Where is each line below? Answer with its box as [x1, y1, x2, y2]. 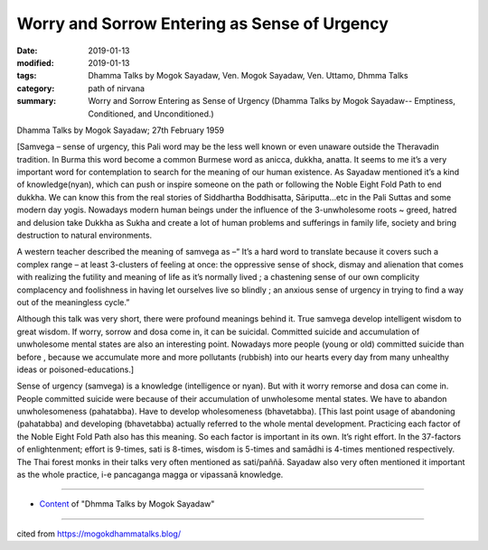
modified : [16, 57, 54, 68]
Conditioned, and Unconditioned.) [88, 108, 214, 119]
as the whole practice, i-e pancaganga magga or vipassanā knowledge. [16, 470, 284, 480]
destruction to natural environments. [16, 230, 153, 241]
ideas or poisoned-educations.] [16, 364, 135, 375]
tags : [16, 70, 37, 81]
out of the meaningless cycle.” [16, 296, 130, 307]
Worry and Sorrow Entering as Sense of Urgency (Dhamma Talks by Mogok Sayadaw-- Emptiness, [88, 96, 456, 107]
